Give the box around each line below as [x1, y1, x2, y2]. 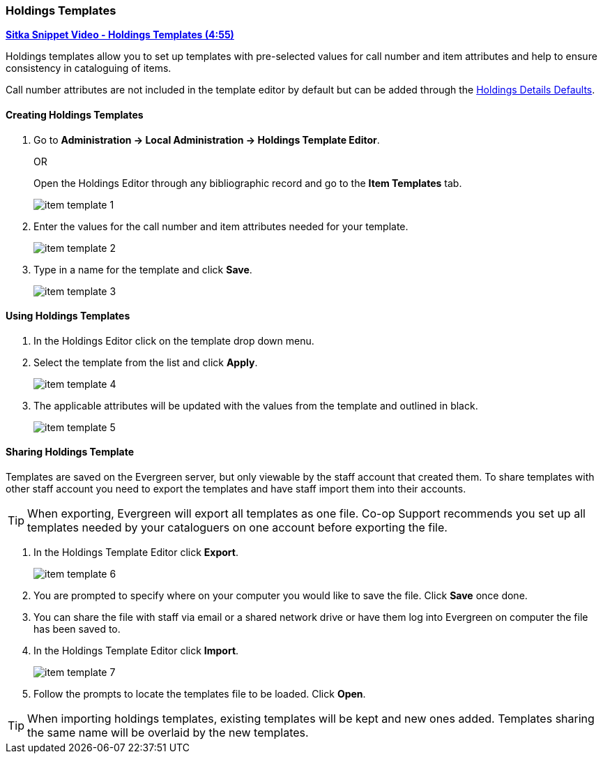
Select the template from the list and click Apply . [33, 356, 258, 368]
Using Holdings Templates [6, 310, 130, 322]
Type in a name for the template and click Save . [33, 263, 252, 276]
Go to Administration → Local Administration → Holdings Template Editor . [33, 133, 380, 146]
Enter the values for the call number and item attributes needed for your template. [33, 220, 409, 232]
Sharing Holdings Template [6, 446, 135, 458]
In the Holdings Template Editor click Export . [33, 546, 239, 559]
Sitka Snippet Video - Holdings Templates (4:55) [6, 29, 234, 41]
